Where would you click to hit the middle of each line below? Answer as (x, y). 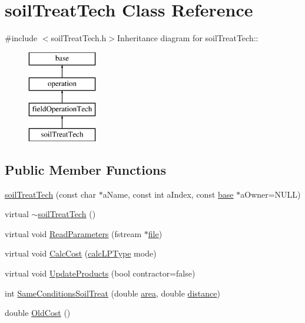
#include (21, 38)
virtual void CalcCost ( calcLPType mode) (81, 253)
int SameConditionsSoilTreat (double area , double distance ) (112, 293)
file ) (155, 233)
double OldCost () (38, 313)
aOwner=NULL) (271, 194)
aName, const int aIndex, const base (168, 194)
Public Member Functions (85, 169)
